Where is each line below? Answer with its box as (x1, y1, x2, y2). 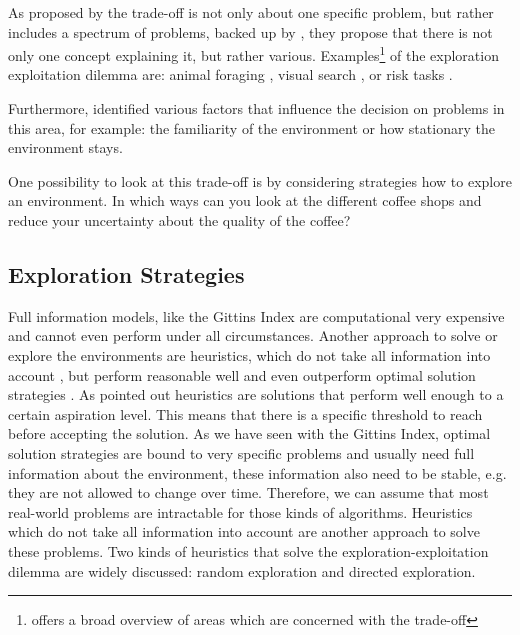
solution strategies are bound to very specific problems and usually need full (8, 442, 475, 463)
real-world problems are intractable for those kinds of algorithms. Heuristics (8, 501, 473, 522)
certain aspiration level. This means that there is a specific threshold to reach (8, 403, 483, 424)
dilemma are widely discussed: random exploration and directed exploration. (8, 560, 476, 581)
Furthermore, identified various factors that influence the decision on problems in (8, 98, 505, 119)
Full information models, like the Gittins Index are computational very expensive (8, 305, 505, 326)
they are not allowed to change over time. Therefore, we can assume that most (8, 482, 489, 503)
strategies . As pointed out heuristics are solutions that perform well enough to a (8, 384, 504, 405)
